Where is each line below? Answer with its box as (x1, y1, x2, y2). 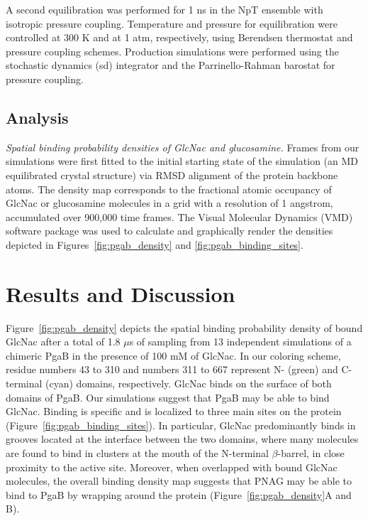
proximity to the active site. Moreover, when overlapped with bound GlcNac (6, 459, 338, 474)
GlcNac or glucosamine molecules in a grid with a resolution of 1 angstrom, (6, 195, 333, 210)
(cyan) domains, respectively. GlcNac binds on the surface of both (45, 376, 332, 391)
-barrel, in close (277, 445, 345, 460)
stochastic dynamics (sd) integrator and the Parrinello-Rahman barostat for (6, 58, 335, 72)
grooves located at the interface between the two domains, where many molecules (6, 431, 359, 446)
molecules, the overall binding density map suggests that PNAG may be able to (6, 473, 352, 488)
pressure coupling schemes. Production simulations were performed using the (6, 43, 339, 58)
